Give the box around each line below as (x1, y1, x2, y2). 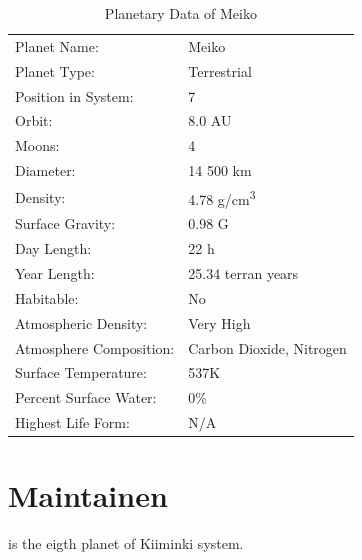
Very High (188, 312, 251, 333)
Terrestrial (188, 60, 252, 81)
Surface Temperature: (15, 362, 147, 383)
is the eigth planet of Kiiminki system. (8, 533, 244, 554)
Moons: (15, 135, 60, 156)
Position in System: (15, 85, 134, 106)
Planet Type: (15, 60, 95, 81)
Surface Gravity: (15, 213, 116, 234)
